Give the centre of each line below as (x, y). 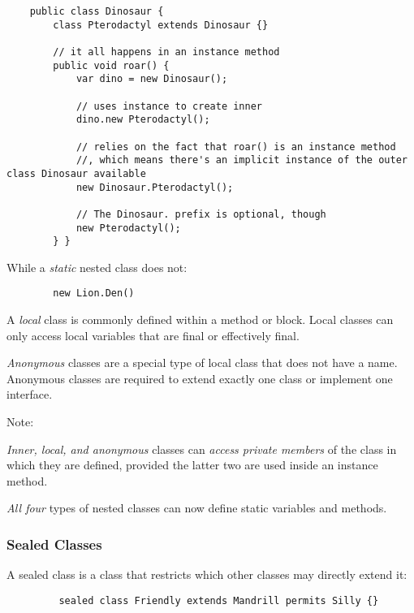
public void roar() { (111, 65)
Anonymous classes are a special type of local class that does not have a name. (202, 363)
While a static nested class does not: (97, 267)
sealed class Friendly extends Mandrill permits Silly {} (219, 600)
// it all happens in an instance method (166, 52)
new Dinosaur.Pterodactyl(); (155, 187)
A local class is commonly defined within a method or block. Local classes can (200, 319)
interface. (30, 394)
